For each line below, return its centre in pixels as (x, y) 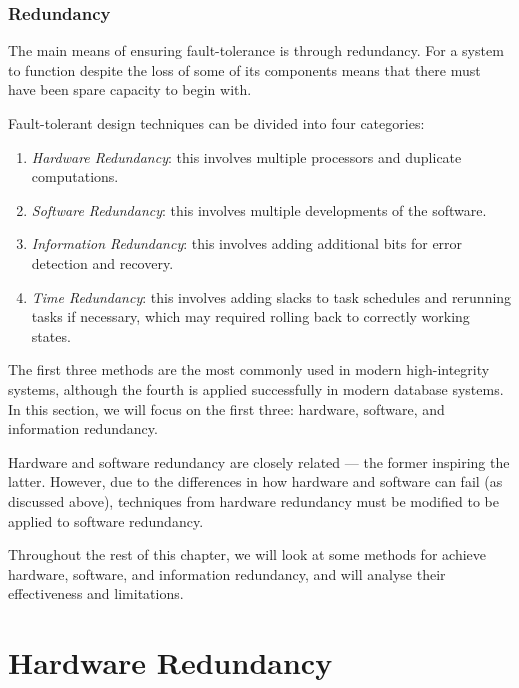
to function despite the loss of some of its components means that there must (244, 69)
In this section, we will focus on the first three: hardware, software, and (226, 408)
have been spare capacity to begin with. (130, 89)
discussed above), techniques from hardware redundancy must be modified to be (253, 500)
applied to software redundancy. (106, 520)
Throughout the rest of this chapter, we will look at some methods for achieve (247, 554)
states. (51, 335)
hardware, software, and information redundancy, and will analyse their (227, 573)
